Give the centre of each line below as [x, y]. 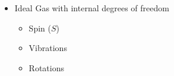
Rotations [46, 67]
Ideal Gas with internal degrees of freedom [92, 8]
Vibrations [48, 48]
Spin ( [40, 28]
